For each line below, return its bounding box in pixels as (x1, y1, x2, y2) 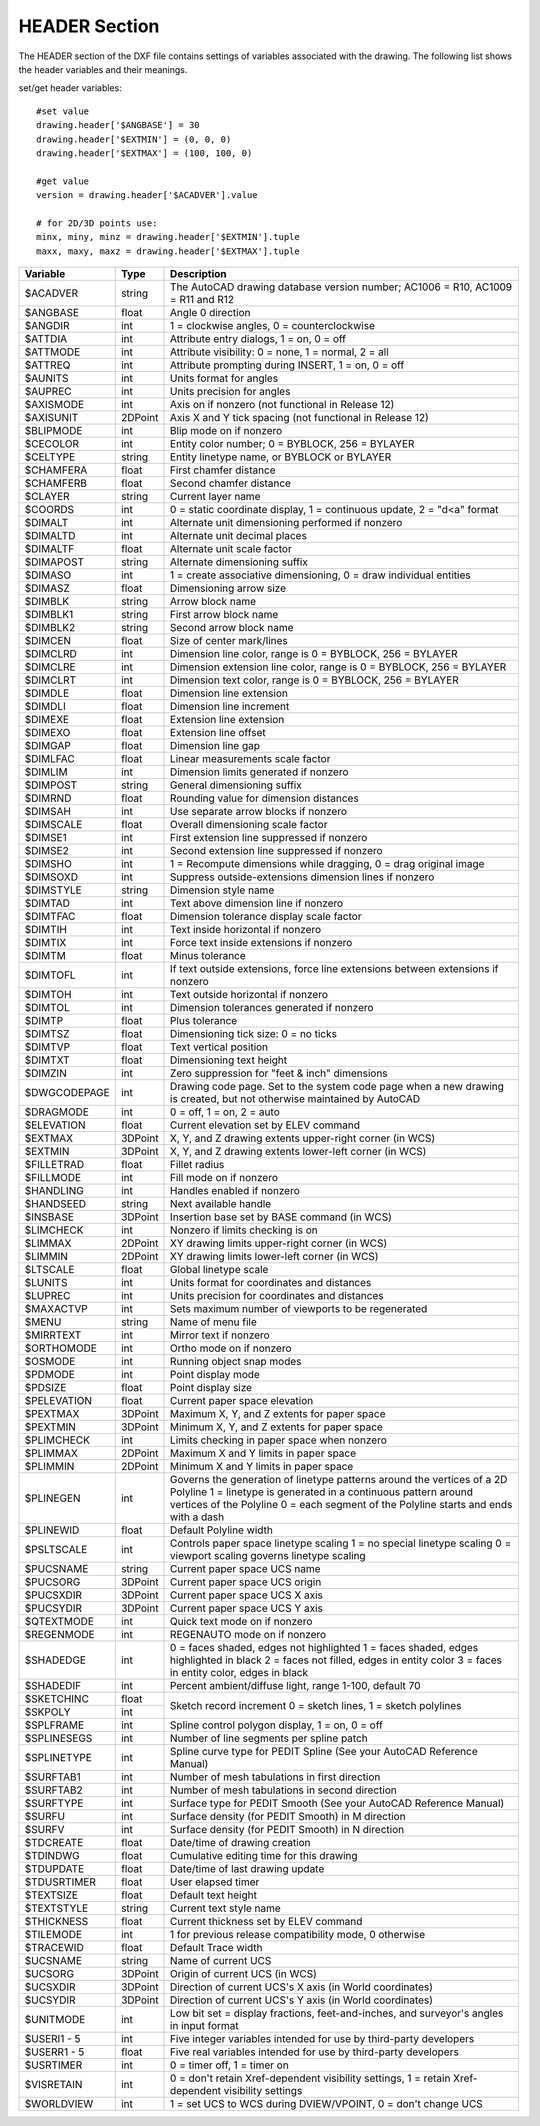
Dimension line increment (170, 700, 290, 714)
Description (170, 267, 227, 281)
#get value (36, 175, 90, 187)
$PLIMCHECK (24, 1433, 90, 1447)
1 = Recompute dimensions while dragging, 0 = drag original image (170, 857, 485, 871)
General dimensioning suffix (170, 778, 302, 792)
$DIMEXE (24, 713, 70, 727)
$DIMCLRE (24, 660, 76, 674)
